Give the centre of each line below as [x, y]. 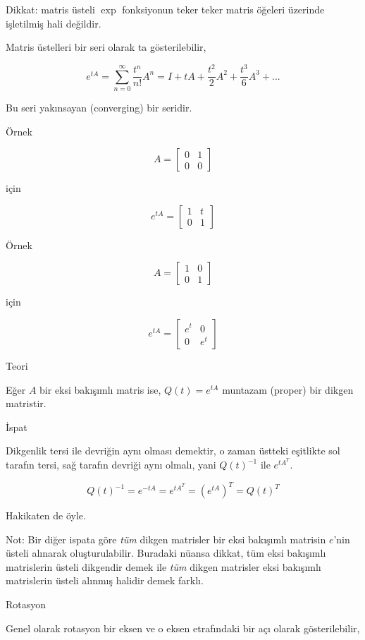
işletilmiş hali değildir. [54, 23]
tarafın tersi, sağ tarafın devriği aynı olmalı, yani [111, 465]
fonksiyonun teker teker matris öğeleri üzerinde [223, 9]
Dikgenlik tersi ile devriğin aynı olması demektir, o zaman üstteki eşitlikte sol [173, 451]
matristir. [26, 403]
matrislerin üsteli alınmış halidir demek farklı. [105, 580]
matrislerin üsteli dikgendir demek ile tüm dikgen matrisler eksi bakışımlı [163, 566]
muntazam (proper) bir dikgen [288, 389]
